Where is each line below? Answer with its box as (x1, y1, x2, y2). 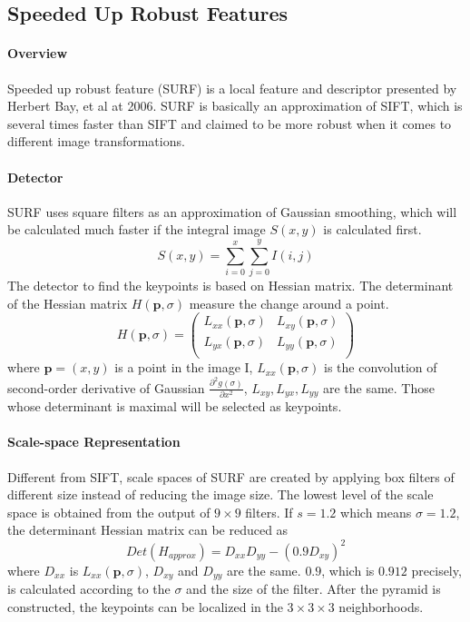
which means (340, 502, 412, 521)
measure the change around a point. (189, 293, 389, 312)
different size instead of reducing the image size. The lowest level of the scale (7, 485, 434, 504)
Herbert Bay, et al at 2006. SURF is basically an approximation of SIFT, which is (7, 96, 463, 115)
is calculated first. (323, 220, 422, 239)
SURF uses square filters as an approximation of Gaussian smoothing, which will (7, 202, 457, 221)
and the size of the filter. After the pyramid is (186, 579, 441, 598)
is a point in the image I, (114, 358, 253, 377)
